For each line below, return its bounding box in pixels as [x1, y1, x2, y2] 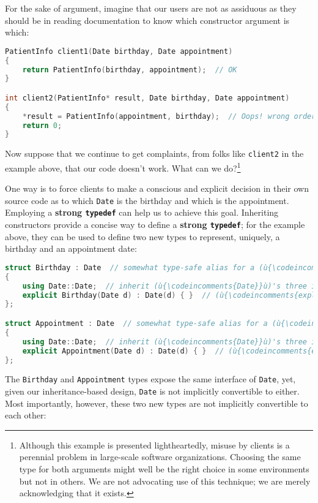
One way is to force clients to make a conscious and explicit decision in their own [5, 182, 309, 195]
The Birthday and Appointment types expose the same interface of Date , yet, [5, 373, 296, 385]
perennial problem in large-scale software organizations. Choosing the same [19, 450, 301, 463]
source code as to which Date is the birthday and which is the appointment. [5, 194, 289, 206]
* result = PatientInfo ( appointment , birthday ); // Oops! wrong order [22, 112, 316, 121]
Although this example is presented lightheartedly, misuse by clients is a [19, 438, 290, 451]
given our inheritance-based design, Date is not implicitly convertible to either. [5, 385, 300, 398]
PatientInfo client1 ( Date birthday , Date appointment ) [5, 47, 233, 56]
